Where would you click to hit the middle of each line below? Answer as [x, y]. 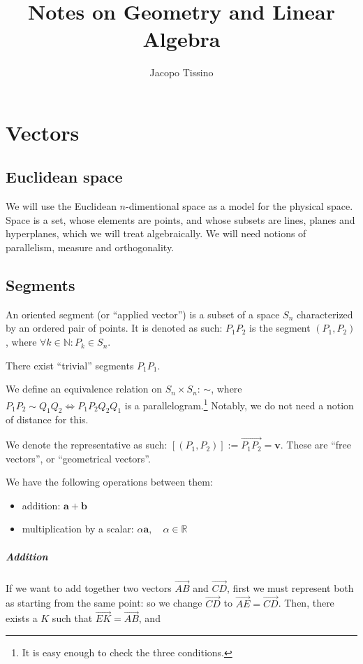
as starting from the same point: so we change [104, 603]
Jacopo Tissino [181, 72]
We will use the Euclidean [61, 206]
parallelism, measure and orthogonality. [90, 247]
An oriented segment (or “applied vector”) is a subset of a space [143, 314]
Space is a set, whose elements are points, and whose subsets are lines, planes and [180, 219]
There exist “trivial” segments [70, 365]
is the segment [280, 328]
